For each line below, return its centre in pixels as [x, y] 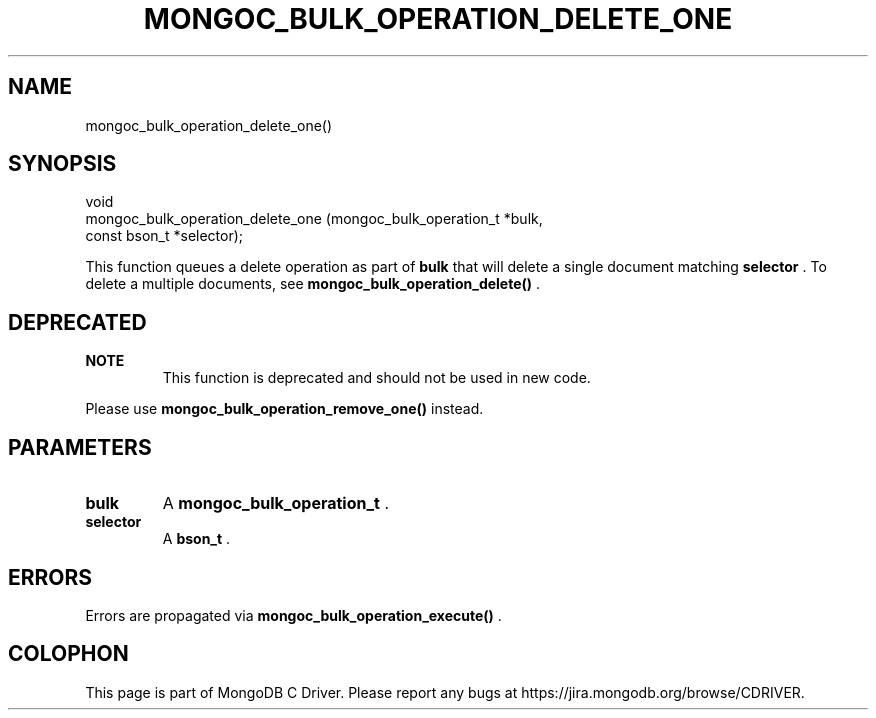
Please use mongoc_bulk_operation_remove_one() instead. [284, 409]
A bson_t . [196, 539]
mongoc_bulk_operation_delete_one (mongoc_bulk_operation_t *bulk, [314, 219]
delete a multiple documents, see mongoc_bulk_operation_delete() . [313, 284]
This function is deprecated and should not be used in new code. [376, 378]
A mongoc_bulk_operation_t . [276, 503]
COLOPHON [68, 654]
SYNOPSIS [62, 164]
